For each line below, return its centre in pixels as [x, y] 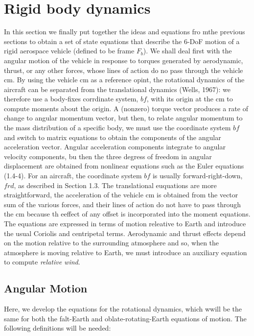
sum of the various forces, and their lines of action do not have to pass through [123, 204]
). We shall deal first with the [187, 51]
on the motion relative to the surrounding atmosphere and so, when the [112, 243]
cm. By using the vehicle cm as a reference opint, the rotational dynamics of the [124, 80]
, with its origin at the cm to [190, 99]
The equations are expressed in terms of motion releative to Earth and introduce [125, 223]
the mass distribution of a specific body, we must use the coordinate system [117, 128]
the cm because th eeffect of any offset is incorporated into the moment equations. [127, 214]
